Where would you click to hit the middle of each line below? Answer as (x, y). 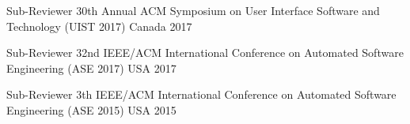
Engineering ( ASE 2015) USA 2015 (91, 109)
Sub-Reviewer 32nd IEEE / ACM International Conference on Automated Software (205, 53)
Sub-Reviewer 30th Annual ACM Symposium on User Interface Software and (193, 10)
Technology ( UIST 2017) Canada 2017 (99, 26)
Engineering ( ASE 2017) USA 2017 (91, 68)
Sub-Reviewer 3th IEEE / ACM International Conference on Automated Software (201, 94)
